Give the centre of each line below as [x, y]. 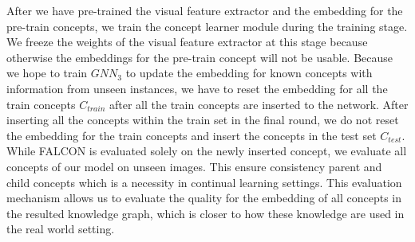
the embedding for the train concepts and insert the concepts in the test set [192, 135]
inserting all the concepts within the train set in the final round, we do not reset [203, 120]
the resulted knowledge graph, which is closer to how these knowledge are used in [206, 213]
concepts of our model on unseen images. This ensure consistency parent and [194, 166]
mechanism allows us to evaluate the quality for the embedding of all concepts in [204, 198]
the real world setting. [61, 229]
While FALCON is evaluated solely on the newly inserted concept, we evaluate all [207, 151]
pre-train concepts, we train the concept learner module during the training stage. [207, 26]
